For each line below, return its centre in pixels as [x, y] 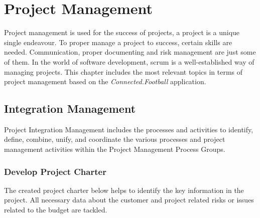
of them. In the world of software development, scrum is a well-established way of [129, 61]
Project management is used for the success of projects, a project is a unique [122, 32]
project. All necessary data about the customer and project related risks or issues [129, 200]
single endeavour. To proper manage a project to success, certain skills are [118, 42]
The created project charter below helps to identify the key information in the [124, 190]
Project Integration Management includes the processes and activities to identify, [129, 129]
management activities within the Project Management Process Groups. [115, 149]
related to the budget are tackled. [56, 210]
